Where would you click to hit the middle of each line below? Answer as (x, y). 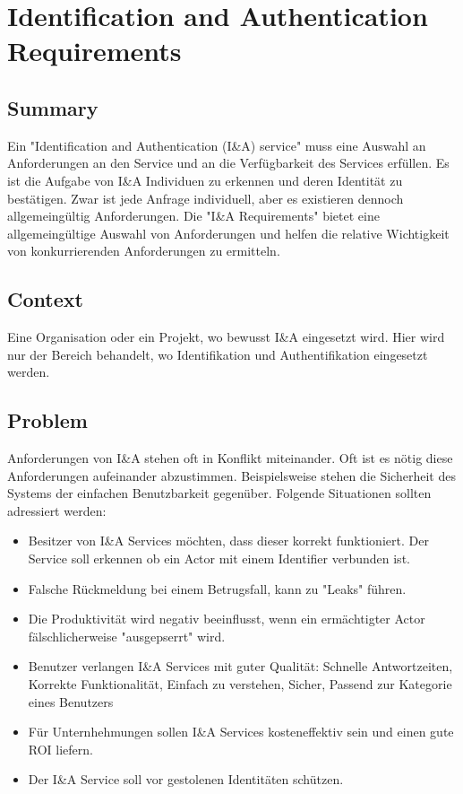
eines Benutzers (71, 701)
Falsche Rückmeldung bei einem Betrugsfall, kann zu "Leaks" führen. (217, 588)
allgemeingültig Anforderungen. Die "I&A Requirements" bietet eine (193, 216)
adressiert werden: (57, 510)
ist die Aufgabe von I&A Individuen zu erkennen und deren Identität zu (205, 180)
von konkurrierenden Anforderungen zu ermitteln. (144, 251)
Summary (53, 107)
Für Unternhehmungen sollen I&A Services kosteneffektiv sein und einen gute (241, 732)
